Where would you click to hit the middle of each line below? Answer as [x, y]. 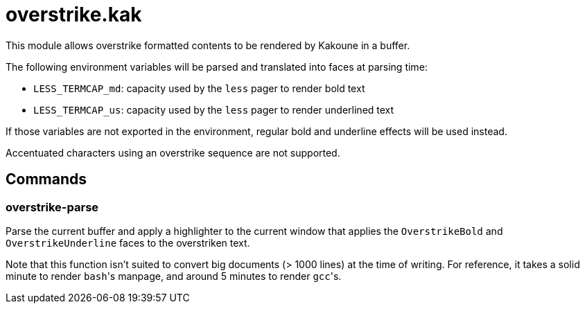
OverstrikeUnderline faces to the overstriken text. [128, 242]
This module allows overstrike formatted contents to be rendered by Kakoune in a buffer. [208, 45]
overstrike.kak [74, 15]
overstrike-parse [52, 207]
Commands [46, 179]
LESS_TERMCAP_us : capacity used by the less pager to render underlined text [214, 109]
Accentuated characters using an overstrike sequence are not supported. [173, 152]
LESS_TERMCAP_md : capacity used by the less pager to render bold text [199, 88]
